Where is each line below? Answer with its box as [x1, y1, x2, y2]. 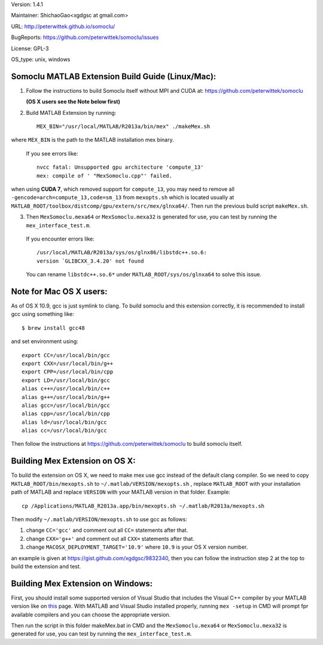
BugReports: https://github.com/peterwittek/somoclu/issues [11, 34, 159, 41]
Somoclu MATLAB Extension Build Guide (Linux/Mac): [11, 71, 217, 81]
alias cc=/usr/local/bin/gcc [22, 427, 107, 434]
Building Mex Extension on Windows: [11, 578, 153, 589]
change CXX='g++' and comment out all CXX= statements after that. [26, 535, 194, 542]
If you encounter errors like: [26, 235, 95, 242]
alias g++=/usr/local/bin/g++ [22, 394, 111, 400]
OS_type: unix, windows [11, 56, 71, 63]
